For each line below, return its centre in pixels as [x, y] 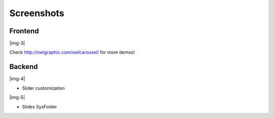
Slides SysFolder [40, 106]
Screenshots [37, 13]
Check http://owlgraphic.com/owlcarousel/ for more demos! [72, 52]
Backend [24, 67]
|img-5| [17, 97]
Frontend [24, 31]
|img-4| [17, 79]
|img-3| [17, 43]
